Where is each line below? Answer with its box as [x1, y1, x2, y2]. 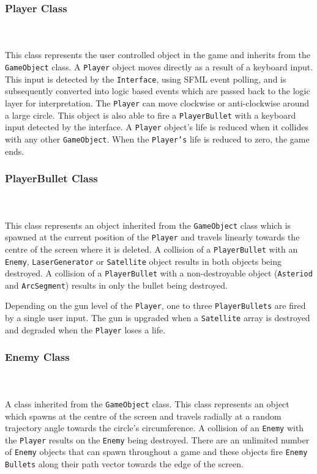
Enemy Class [5, 349, 70, 365]
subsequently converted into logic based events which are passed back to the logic [5, 84, 310, 97]
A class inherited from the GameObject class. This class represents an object [5, 397, 289, 410]
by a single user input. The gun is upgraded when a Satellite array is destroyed [5, 311, 310, 324]
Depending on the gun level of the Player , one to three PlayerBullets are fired [5, 299, 306, 312]
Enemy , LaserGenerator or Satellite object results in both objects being [5, 254, 282, 267]
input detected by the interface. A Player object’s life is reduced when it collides [5, 120, 308, 133]
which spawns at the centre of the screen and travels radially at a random [5, 409, 282, 422]
